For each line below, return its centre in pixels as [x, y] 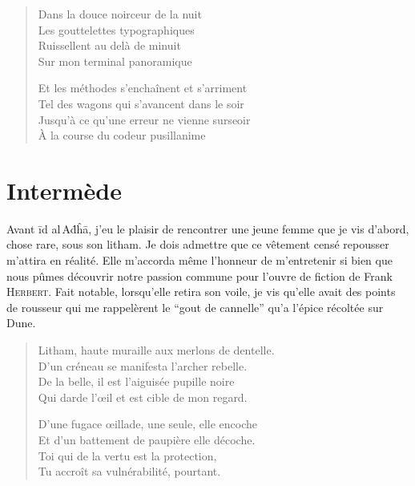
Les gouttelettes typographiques [116, 29]
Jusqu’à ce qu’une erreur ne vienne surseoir [144, 119]
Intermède [64, 190]
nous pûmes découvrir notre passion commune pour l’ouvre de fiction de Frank [199, 275]
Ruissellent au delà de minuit [109, 45]
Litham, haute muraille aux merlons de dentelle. [156, 350]
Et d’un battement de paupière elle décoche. [147, 439]
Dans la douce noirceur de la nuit [120, 14]
